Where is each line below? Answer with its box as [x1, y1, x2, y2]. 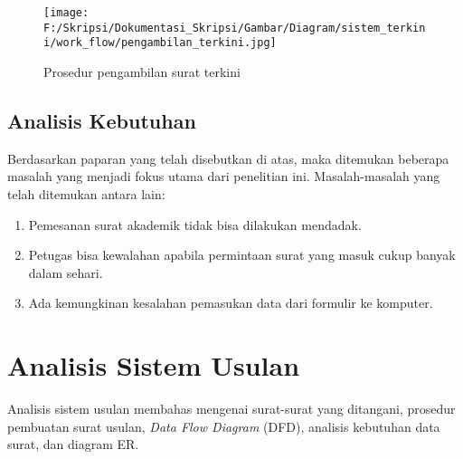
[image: [43, 6, 90, 19]
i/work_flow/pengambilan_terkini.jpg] [43, 36, 277, 50]
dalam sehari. [28, 263, 103, 282]
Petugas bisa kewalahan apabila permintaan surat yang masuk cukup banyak [28, 245, 456, 264]
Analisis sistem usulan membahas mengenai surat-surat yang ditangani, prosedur [7, 399, 456, 418]
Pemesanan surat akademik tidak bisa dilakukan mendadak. [28, 215, 362, 234]
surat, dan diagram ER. [7, 435, 139, 454]
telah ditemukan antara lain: [7, 184, 165, 203]
